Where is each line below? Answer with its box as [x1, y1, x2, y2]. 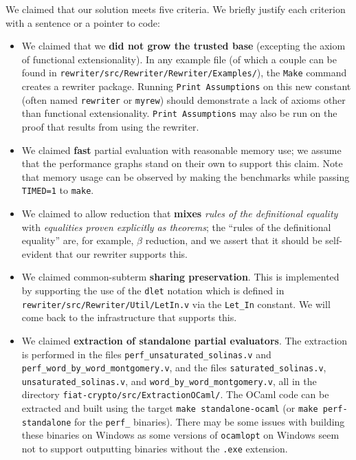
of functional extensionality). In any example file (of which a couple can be [21, 52, 337, 66]
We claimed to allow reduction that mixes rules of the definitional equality [21, 206, 338, 221]
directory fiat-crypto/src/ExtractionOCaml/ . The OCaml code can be [21, 387, 329, 402]
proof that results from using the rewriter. [21, 120, 199, 133]
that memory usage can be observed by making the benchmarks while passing [21, 169, 350, 184]
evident [21, 246, 53, 261]
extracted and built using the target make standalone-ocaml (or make [21, 401, 318, 415]
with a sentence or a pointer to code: [5, 15, 160, 30]
